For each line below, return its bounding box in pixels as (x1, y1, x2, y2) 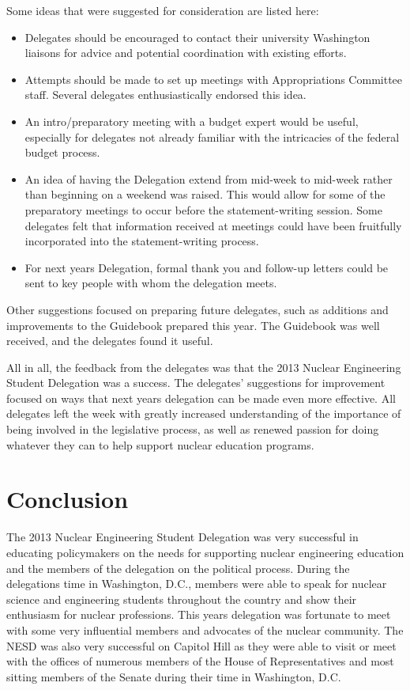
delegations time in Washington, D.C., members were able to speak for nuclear (6, 575, 387, 592)
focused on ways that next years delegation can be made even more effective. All (6, 389, 396, 406)
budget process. (24, 144, 100, 161)
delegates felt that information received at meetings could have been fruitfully (24, 217, 402, 233)
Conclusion (6, 483, 129, 515)
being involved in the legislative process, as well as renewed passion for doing (6, 421, 379, 438)
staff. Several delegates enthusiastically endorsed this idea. (24, 86, 307, 103)
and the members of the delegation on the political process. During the (6, 559, 350, 576)
